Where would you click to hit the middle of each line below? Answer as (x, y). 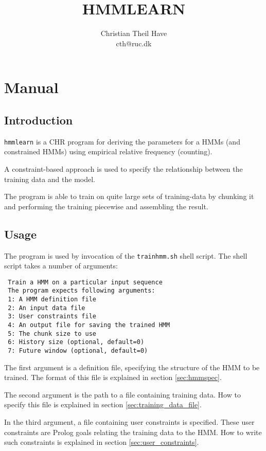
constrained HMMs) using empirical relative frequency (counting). (108, 151)
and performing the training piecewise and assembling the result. (106, 206)
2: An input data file (47, 308)
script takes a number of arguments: (61, 266)
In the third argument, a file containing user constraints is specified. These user (129, 422)
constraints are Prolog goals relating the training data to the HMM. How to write (133, 432)
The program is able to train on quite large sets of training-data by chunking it (129, 196)
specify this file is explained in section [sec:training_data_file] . (103, 404)
